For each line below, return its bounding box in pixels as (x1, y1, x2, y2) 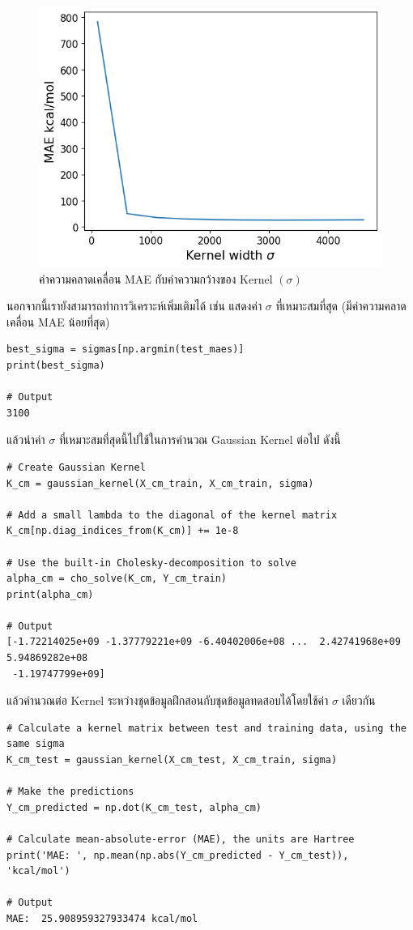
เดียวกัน (342, 692, 376, 709)
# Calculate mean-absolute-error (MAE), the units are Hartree (6, 834, 355, 845)
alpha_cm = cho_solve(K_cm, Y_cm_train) (6, 573, 228, 585)
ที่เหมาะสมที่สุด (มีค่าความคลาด (275, 297, 407, 314)
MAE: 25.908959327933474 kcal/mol (6, 912, 198, 924)
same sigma (6, 738, 65, 750)
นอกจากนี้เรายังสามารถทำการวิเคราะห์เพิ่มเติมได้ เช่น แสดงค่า (6, 297, 262, 314)
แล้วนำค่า (6, 431, 45, 448)
